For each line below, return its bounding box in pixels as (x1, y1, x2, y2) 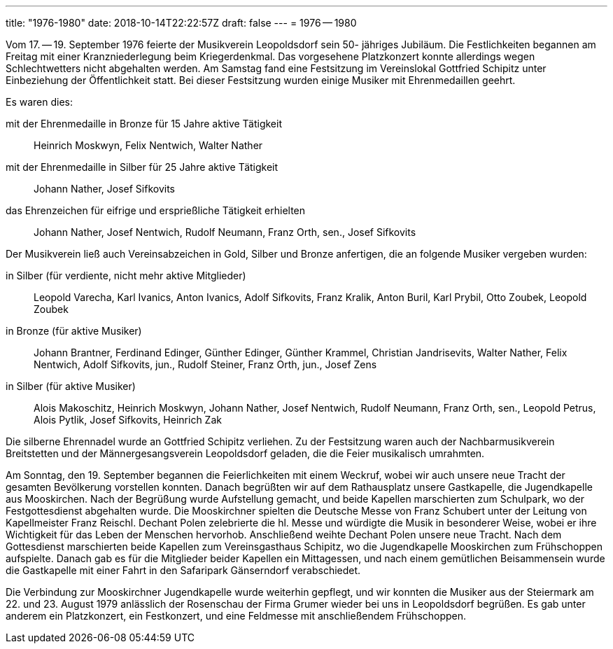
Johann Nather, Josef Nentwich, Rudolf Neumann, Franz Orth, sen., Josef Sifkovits (34, 226, 416, 238)
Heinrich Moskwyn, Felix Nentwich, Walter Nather (34, 139, 263, 151)
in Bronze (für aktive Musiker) (6, 325, 142, 337)
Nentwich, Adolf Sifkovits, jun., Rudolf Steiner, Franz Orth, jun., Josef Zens (34, 358, 377, 370)
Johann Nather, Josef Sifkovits (34, 183, 175, 195)
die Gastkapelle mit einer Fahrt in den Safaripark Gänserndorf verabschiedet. (6, 564, 361, 576)
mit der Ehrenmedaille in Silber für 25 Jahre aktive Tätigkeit (6, 161, 279, 173)
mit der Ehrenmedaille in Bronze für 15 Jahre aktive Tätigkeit (6, 118, 282, 130)
